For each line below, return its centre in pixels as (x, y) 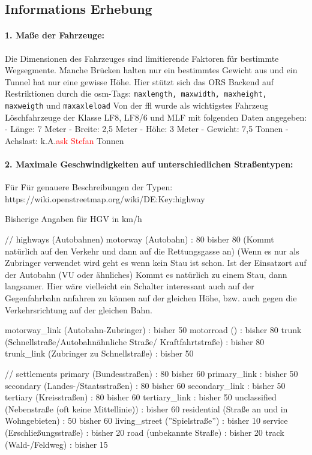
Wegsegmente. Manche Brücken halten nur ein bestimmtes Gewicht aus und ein (151, 70)
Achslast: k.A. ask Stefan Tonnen (64, 140)
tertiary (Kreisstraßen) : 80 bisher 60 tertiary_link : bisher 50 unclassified (141, 397)
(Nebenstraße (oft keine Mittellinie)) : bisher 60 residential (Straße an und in (146, 408)
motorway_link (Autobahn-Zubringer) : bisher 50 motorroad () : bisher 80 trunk (153, 330)
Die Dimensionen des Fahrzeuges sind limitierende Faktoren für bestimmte (142, 58)
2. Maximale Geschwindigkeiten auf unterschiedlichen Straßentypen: (149, 164)
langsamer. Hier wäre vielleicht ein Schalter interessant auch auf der (130, 286)
